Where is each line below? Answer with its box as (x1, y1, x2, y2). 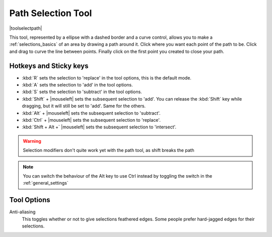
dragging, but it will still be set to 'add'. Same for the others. (22, 103, 146, 109)
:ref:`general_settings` (23, 180, 69, 186)
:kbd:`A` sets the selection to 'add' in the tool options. (22, 82, 133, 88)
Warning (23, 138, 41, 144)
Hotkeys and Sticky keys (9, 61, 89, 70)
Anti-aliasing (9, 209, 36, 215)
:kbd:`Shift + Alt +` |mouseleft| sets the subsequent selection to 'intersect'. (22, 124, 176, 130)
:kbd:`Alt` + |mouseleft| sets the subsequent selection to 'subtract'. (22, 110, 161, 116)
